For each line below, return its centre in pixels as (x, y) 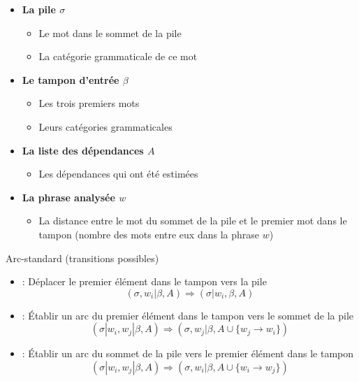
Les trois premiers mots (89, 103)
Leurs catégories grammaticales (105, 126)
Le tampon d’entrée (71, 79)
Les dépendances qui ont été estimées (118, 174)
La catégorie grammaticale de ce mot (118, 56)
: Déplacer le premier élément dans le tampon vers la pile (144, 281)
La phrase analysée (68, 197)
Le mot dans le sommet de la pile (110, 33)
